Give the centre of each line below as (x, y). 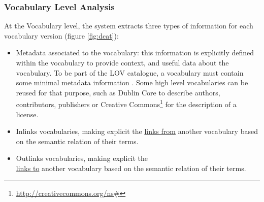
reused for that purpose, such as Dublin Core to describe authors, (118, 92)
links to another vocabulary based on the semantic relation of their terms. (131, 168)
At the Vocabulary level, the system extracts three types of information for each (129, 26)
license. (27, 114)
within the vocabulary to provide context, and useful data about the (122, 62)
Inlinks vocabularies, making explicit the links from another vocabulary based (137, 131)
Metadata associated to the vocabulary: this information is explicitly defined (135, 53)
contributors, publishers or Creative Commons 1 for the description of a (126, 104)
